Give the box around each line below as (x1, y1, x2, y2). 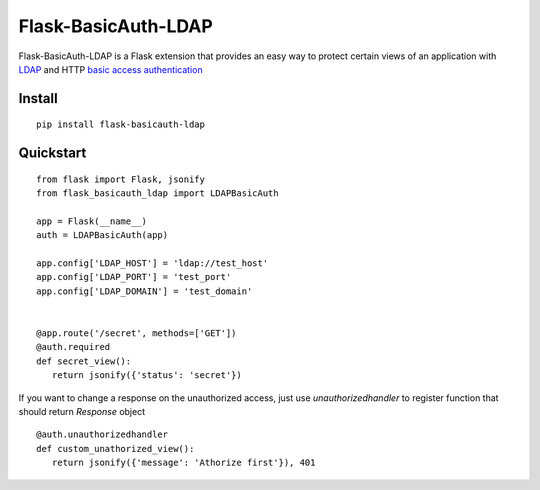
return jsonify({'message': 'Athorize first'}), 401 (51, 457, 316, 469)
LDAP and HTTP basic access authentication (18, 63, 204, 75)
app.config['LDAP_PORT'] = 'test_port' (36, 271, 232, 283)
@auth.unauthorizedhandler (36, 429, 169, 440)
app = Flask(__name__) (36, 215, 148, 227)
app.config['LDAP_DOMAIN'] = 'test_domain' (36, 285, 253, 297)
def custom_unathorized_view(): (36, 443, 195, 454)
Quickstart (18, 145, 87, 162)
